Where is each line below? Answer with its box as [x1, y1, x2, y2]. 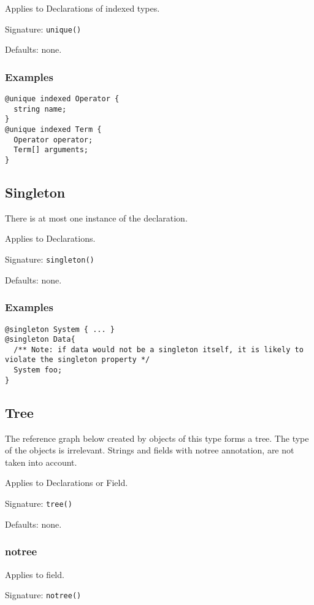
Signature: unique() [5, 22, 82, 35]
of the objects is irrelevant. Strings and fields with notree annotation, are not [5, 444, 294, 457]
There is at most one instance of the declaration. [5, 211, 188, 224]
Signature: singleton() [5, 253, 94, 266]
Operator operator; [13, 135, 93, 144]
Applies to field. [5, 568, 64, 580]
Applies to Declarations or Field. [5, 476, 128, 489]
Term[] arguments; [13, 145, 89, 155]
